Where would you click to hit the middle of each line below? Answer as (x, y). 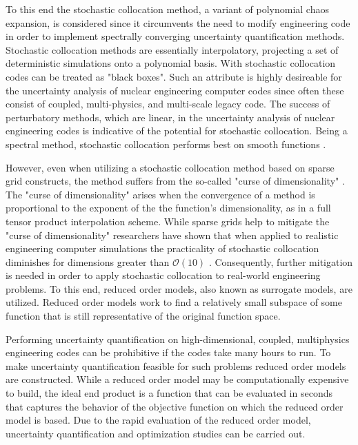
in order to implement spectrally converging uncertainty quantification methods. (175, 36)
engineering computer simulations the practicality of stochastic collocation (162, 248)
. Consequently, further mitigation (281, 261)
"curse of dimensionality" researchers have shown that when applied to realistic (172, 235)
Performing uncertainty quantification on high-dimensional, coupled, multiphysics (178, 339)
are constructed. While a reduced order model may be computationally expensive (177, 379)
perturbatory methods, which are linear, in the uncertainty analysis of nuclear (170, 117)
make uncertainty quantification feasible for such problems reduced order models (176, 365)
